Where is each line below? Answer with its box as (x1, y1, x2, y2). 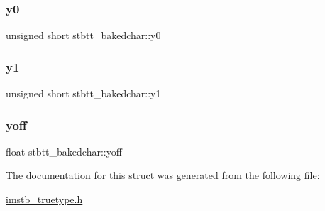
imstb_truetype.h (6, 192, 83, 207)
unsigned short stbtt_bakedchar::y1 (6, 86, 161, 101)
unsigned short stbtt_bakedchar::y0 (6, 28, 161, 43)
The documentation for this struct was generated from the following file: (6, 168, 320, 183)
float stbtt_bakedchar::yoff (6, 144, 122, 158)
